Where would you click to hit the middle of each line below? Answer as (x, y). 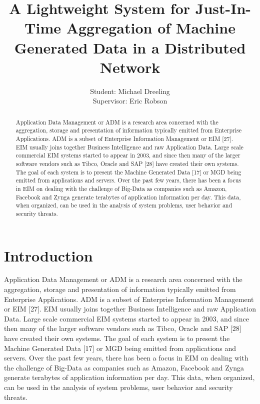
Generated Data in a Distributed (130, 47)
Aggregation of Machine (151, 28)
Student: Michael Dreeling (130, 91)
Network (130, 67)
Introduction (48, 255)
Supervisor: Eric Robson (130, 101)
